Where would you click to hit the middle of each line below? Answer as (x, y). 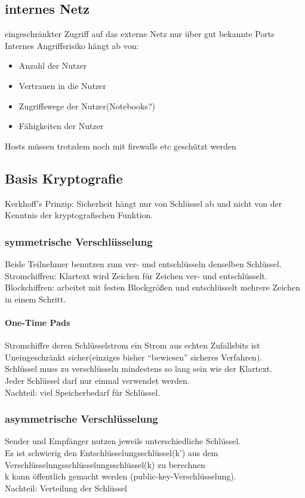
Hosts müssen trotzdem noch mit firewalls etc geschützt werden (121, 146)
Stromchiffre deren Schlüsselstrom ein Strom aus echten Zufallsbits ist (133, 345)
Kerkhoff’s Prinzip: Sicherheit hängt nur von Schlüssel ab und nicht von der (144, 203)
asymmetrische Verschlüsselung (81, 419)
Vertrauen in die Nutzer (62, 85)
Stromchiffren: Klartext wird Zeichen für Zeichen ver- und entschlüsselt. (136, 275)
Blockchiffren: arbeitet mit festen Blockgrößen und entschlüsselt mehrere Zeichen (152, 287)
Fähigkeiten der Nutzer (61, 126)
